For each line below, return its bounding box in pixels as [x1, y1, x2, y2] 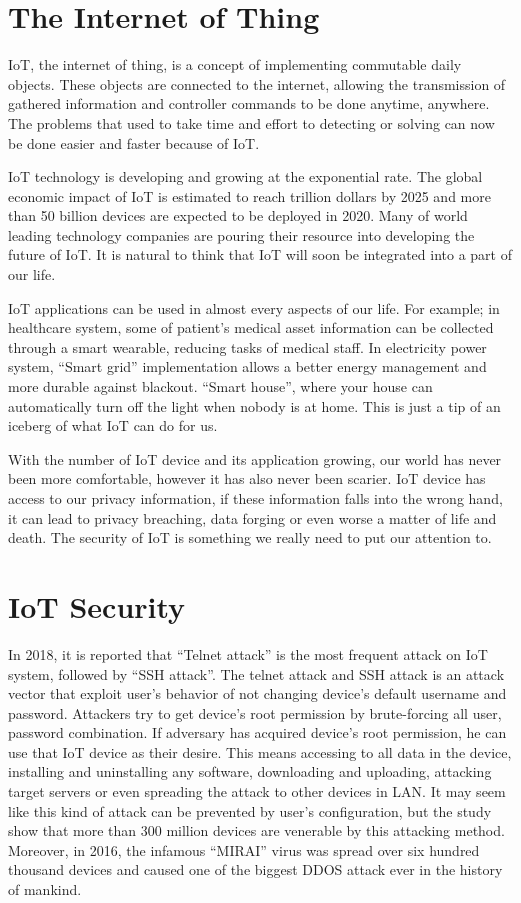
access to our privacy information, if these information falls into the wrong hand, [8, 488, 503, 508]
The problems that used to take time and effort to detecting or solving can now [8, 112, 495, 133]
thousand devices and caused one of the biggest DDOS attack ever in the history [8, 859, 503, 880]
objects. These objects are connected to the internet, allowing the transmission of [8, 73, 506, 94]
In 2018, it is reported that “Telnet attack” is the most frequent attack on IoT [8, 643, 488, 664]
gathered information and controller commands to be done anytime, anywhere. [8, 93, 490, 114]
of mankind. [8, 879, 82, 900]
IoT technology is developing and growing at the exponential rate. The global [8, 166, 483, 187]
